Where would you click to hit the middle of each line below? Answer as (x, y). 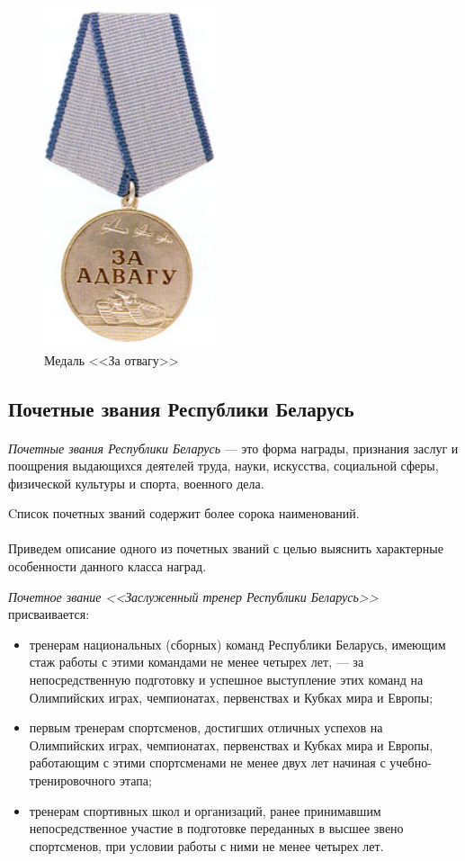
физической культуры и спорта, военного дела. (136, 483)
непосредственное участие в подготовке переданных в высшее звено (216, 828)
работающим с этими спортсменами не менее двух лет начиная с (207, 762)
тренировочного (72, 780)
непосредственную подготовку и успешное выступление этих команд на (226, 680)
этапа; (136, 780)
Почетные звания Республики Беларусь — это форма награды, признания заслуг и (233, 448)
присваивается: (49, 614)
